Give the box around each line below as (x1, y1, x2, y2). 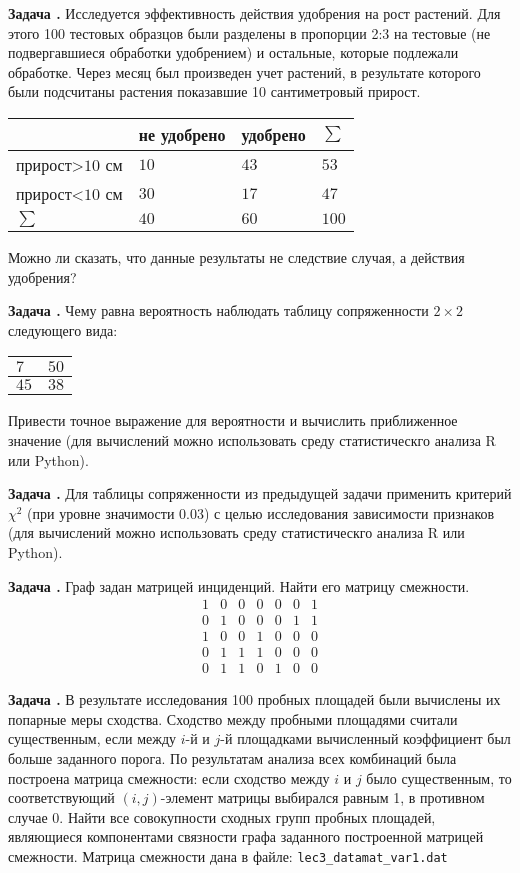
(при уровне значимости (27, 502, 175, 523)
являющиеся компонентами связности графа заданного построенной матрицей (8, 826, 484, 847)
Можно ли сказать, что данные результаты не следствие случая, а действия (8, 246, 465, 267)
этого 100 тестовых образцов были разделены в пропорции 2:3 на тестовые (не (8, 22, 491, 43)
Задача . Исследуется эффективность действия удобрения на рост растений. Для (8, 3, 501, 23)
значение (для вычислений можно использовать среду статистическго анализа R (8, 429, 496, 450)
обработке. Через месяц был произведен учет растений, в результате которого (8, 61, 481, 82)
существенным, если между (8, 728, 177, 749)
